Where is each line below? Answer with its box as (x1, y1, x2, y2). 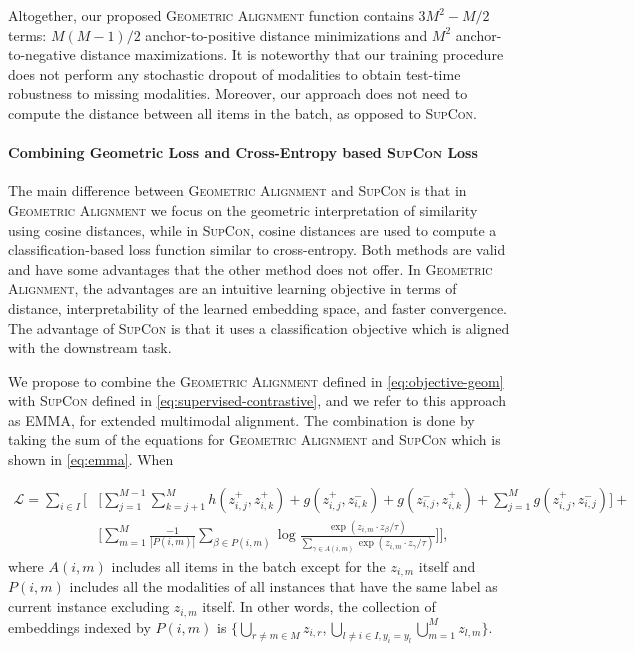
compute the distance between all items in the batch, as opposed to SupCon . (8, 102, 477, 123)
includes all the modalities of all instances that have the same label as (69, 576, 498, 597)
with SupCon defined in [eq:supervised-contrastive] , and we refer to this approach (8, 390, 506, 411)
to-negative (8, 44, 76, 65)
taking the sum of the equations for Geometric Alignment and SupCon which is (8, 429, 501, 450)
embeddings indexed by (8, 616, 151, 637)
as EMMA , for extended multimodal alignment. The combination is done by (8, 409, 475, 430)
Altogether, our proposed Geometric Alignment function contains (8, 5, 414, 25)
